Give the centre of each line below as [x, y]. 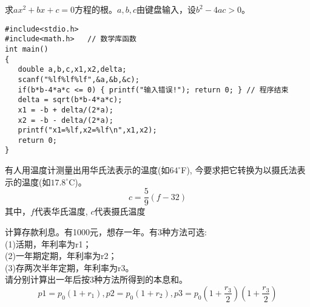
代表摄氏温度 [120, 211]
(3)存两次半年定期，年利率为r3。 [69, 267]
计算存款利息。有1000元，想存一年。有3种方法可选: [106, 231]
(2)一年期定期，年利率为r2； [61, 256]
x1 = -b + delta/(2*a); [66, 110]
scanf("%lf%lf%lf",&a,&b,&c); [79, 79]
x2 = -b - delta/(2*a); [66, 120]
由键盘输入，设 [167, 9]
